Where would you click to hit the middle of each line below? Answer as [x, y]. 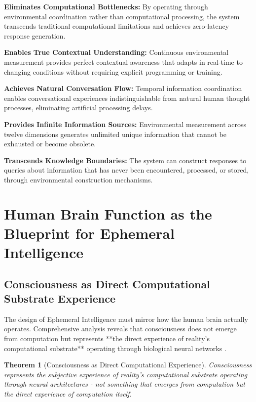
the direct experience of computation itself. [68, 394]
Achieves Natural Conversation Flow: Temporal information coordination [123, 88]
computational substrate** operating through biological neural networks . [115, 348]
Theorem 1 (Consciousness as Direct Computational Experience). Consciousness [128, 365]
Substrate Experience [60, 298]
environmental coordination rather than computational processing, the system [122, 16]
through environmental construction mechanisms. [78, 179]
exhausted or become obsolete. [50, 144]
